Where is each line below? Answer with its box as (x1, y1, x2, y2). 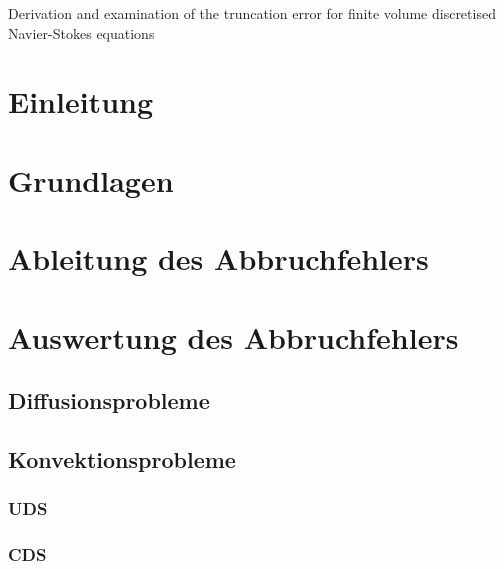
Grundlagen (8, 159, 174, 200)
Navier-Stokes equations (8, 22, 155, 43)
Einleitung (8, 81, 154, 122)
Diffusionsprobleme (8, 385, 210, 416)
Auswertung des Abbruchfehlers (8, 316, 459, 357)
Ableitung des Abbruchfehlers (8, 238, 429, 279)
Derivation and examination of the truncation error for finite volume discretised (8, 3, 496, 23)
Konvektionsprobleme (8, 443, 236, 474)
